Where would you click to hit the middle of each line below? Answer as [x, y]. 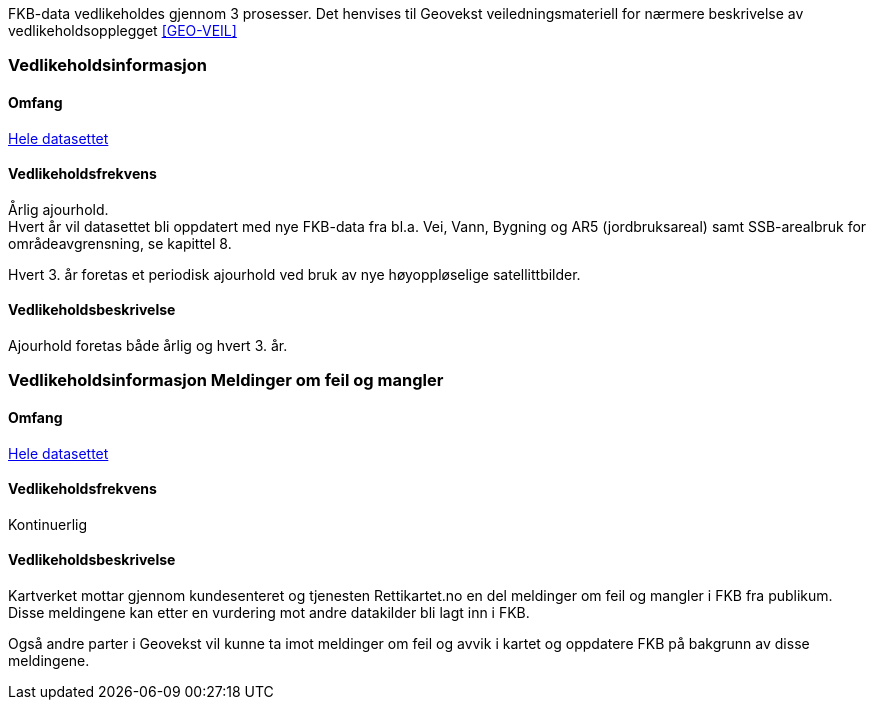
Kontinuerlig [48, 524]
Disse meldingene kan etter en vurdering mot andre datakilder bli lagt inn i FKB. [269, 613]
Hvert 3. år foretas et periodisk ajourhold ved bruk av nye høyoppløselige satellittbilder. [294, 274]
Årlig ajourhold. [58, 209]
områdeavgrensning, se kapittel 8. [120, 243]
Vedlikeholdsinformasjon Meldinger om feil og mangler [226, 380]
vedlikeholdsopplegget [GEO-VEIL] [122, 30]
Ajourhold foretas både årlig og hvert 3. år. [148, 346]
